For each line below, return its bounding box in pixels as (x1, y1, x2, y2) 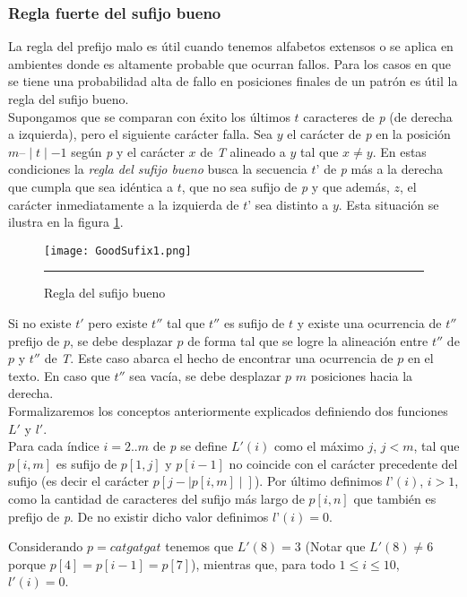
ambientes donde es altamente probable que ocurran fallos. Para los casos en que (8, 54, 451, 73)
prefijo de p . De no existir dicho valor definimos (8, 506, 269, 525)
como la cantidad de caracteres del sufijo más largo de (8, 489, 305, 507)
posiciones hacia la (310, 366, 413, 385)
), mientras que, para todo (191, 554, 335, 573)
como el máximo (273, 437, 364, 455)
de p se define (152, 437, 228, 455)
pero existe (88, 314, 148, 332)
